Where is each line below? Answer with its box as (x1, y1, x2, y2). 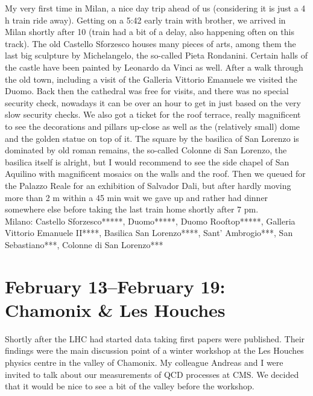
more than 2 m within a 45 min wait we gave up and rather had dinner (5, 191, 268, 203)
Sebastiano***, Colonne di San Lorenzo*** (5, 238, 163, 251)
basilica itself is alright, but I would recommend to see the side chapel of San (5, 155, 289, 168)
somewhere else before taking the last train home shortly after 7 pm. (5, 203, 259, 216)
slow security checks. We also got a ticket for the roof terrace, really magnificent (5, 108, 301, 121)
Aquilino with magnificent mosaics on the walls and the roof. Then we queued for (5, 167, 306, 180)
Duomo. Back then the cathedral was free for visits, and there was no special (5, 85, 289, 97)
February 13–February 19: (5, 273, 226, 298)
